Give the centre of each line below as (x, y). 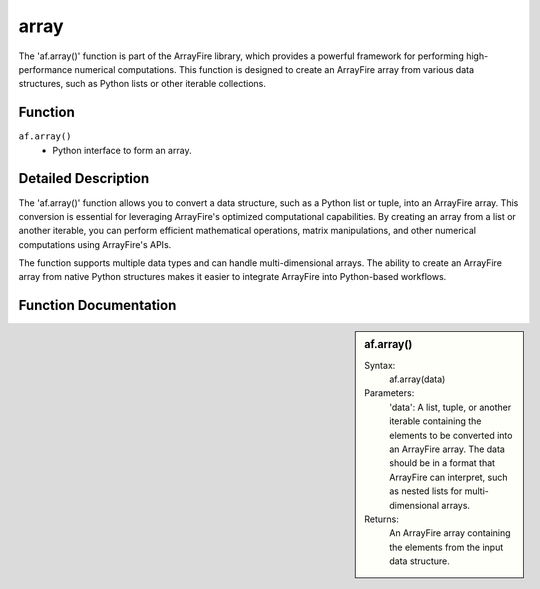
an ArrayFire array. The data (447, 449)
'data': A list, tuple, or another (450, 407)
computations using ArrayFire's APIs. (95, 244)
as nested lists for (426, 491)
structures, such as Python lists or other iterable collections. (142, 84)
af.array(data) (417, 379)
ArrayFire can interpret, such (449, 477)
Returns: (382, 519)
